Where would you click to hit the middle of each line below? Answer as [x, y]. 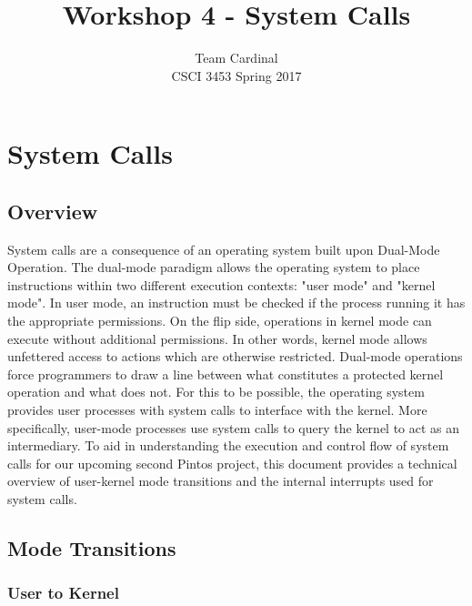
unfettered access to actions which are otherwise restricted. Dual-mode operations [235, 356]
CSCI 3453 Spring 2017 [236, 75]
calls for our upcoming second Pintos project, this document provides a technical [232, 463]
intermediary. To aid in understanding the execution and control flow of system [228, 445]
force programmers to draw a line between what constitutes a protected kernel [226, 374]
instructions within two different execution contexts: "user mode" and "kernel [221, 284]
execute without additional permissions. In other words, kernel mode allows [217, 338]
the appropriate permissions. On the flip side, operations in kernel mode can [220, 321]
